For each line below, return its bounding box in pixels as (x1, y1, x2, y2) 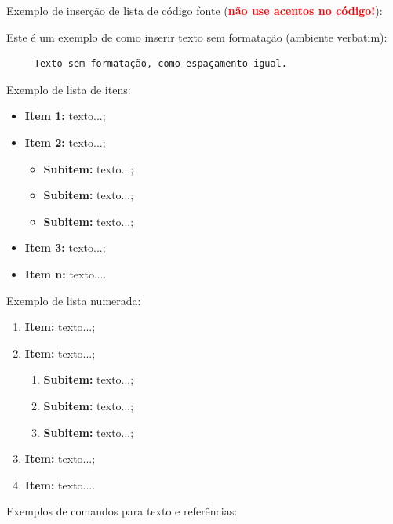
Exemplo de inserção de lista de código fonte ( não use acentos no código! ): (6, 2, 383, 18)
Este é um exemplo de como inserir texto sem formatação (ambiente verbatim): (6, 28, 388, 45)
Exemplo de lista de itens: (6, 81, 131, 97)
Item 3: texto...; (24, 239, 106, 256)
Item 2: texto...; (24, 133, 106, 150)
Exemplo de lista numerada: (6, 292, 141, 308)
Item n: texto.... (24, 265, 107, 282)
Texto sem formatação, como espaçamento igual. (34, 58, 287, 70)
